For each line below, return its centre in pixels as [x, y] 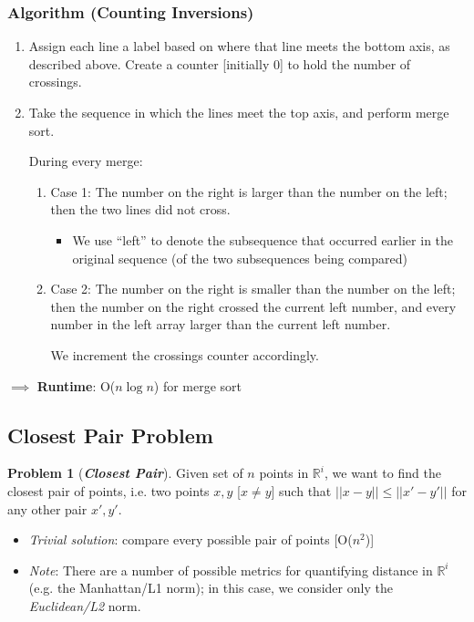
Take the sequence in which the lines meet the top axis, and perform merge [239, 112]
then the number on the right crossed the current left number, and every [253, 306]
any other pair [47, 508]
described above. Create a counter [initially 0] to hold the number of [220, 63]
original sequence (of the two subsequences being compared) [240, 258]
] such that [301, 490]
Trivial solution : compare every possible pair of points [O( [191, 539]
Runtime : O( [76, 385]
